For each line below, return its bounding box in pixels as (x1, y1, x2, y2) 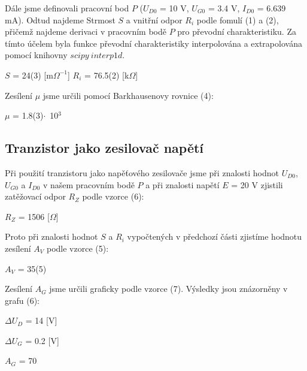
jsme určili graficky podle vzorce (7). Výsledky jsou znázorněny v (49, 282, 288, 295)
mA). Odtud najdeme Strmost (5, 13, 115, 26)
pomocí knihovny (5, 49, 68, 61)
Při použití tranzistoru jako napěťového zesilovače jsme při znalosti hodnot (5, 166, 279, 179)
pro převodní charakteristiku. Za (177, 25, 296, 38)
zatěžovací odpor (5, 190, 66, 203)
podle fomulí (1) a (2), (196, 13, 279, 26)
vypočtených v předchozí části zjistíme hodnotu (127, 230, 302, 243)
